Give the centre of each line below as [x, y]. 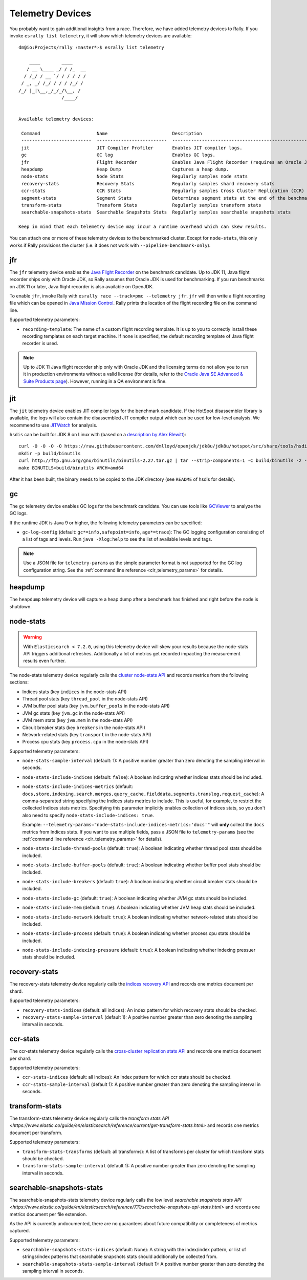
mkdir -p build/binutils [50, 453]
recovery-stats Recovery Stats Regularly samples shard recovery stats [148, 184]
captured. [20, 1231]
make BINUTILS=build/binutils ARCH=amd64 [71, 468]
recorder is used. [40, 344]
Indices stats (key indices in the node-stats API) [74, 692]
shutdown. [20, 606]
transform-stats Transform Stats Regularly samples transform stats [141, 205]
